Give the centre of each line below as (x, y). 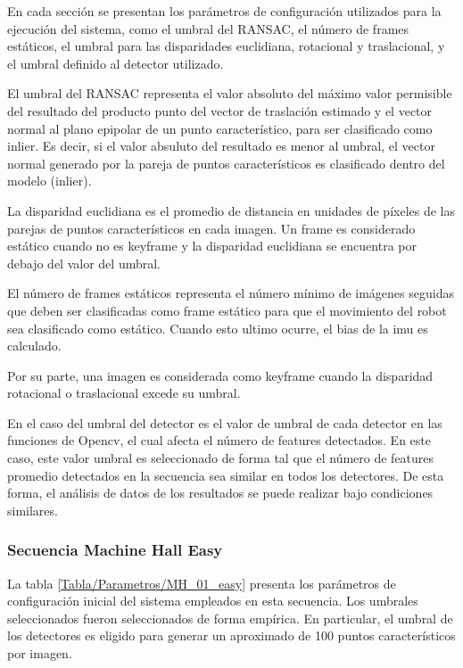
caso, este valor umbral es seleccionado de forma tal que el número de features (221, 458)
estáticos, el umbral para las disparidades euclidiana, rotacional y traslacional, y (226, 46)
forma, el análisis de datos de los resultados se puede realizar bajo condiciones (220, 493)
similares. (33, 510)
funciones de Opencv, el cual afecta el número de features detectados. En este (219, 440)
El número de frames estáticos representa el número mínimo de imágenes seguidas (231, 293)
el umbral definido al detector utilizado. (116, 63)
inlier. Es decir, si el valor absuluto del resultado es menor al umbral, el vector (221, 146)
